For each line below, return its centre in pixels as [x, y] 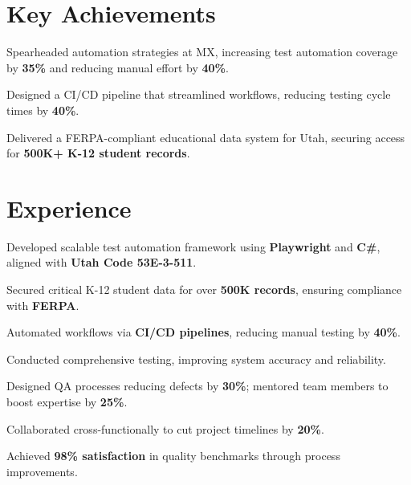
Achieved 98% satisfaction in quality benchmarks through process [173, 456]
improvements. [42, 471]
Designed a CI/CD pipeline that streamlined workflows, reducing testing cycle [199, 94]
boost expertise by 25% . [67, 401]
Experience [69, 208]
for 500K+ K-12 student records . [98, 153]
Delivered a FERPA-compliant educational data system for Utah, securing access [206, 137]
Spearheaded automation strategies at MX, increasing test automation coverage [202, 52]
